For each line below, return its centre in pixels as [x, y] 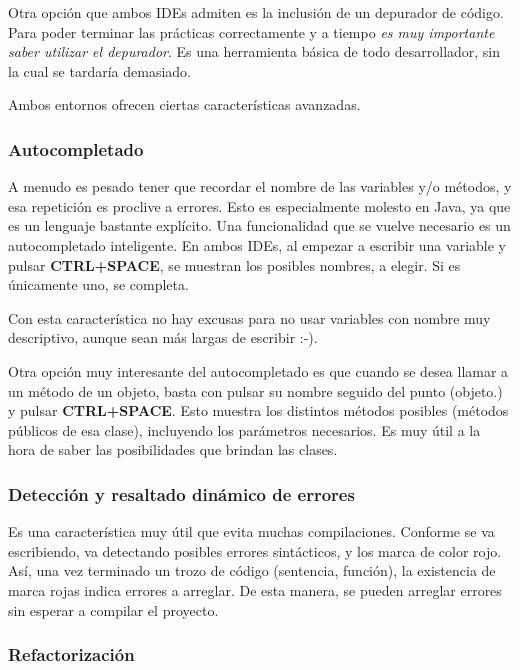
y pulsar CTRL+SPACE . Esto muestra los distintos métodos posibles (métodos [258, 410]
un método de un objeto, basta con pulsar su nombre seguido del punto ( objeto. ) [255, 390]
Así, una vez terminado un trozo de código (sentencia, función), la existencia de [252, 570]
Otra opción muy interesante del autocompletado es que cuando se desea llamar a [258, 370]
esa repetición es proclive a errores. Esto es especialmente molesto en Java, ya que [259, 205]
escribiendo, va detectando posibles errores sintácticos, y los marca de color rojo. [255, 550]
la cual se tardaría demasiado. [100, 70]
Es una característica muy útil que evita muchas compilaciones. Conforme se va [251, 531]
